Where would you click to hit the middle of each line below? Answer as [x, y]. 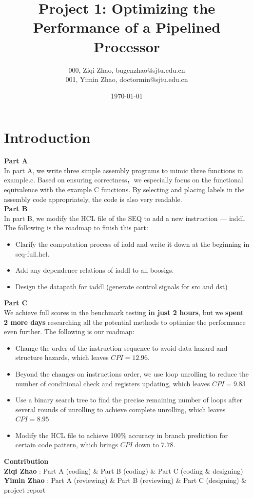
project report [25, 489]
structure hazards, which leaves [62, 357]
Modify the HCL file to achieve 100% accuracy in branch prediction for [122, 435]
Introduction [47, 137]
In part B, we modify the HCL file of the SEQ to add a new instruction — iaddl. [125, 218]
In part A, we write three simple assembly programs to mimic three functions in [124, 170]
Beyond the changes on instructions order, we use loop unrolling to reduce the [132, 373]
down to [147, 445]
